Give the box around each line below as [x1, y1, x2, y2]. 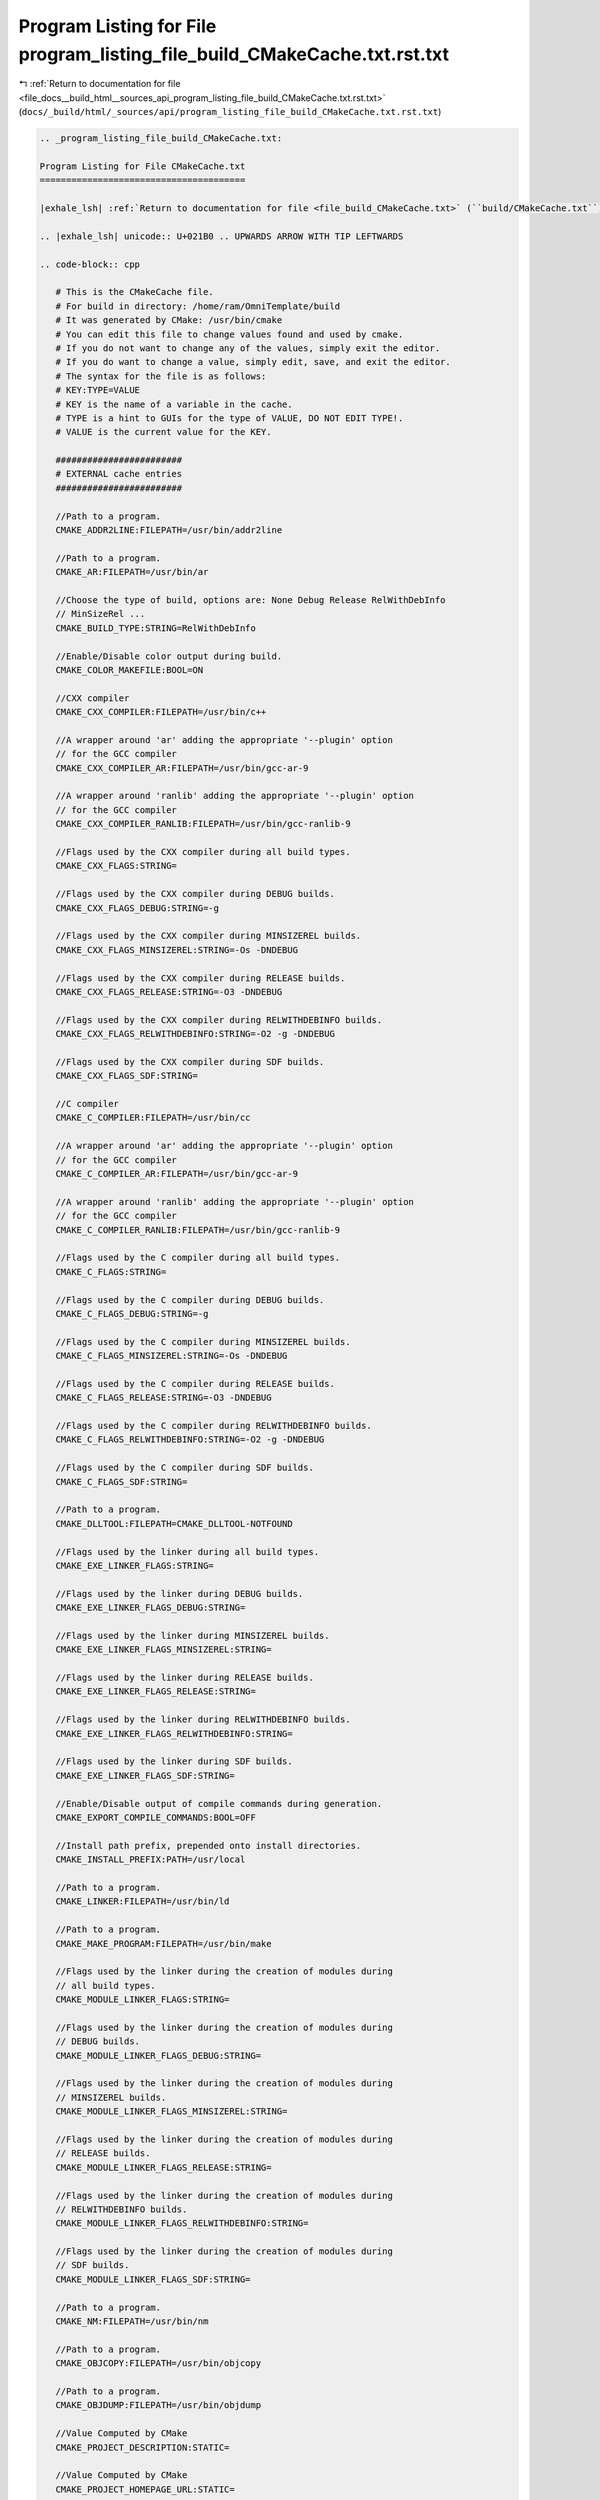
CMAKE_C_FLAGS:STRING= [55, 1266, 167, 1277]
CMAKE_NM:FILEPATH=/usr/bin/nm [55, 2316, 209, 2327]
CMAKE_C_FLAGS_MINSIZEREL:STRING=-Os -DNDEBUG [55, 1350, 288, 1362]
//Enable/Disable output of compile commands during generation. [55, 1798, 383, 1809]
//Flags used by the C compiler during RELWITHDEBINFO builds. [55, 1420, 372, 1432]
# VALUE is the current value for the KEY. [55, 426, 272, 438]
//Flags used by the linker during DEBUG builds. [55, 1588, 304, 1599]
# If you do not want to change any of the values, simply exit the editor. [55, 342, 441, 354]
